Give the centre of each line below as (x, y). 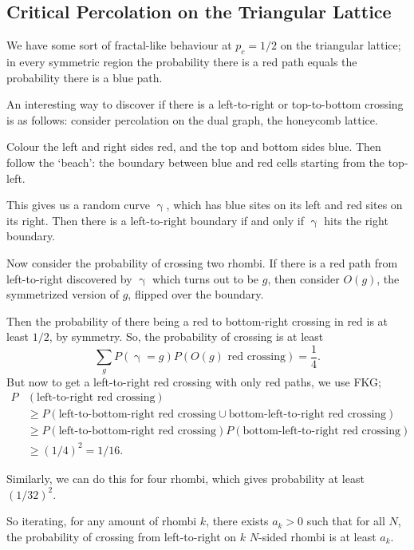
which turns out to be (205, 278)
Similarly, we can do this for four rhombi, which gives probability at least (185, 478)
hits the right (356, 220)
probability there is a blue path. (85, 77)
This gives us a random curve (78, 205)
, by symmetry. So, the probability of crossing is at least (186, 336)
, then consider (304, 278)
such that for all (346, 521)
